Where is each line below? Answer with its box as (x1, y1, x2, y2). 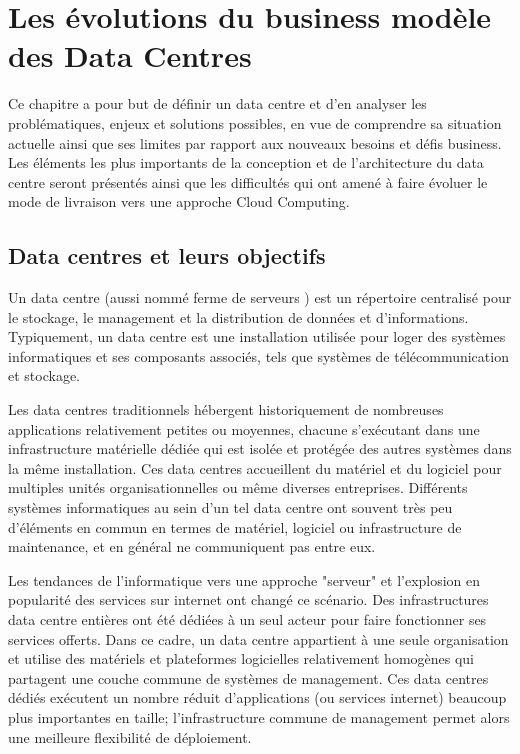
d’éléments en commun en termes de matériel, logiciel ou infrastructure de (8, 516, 462, 537)
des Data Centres (8, 35, 252, 76)
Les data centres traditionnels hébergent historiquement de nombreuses (8, 399, 444, 420)
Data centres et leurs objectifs (8, 240, 326, 271)
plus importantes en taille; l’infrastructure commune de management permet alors (8, 706, 510, 727)
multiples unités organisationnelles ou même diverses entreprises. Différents (8, 477, 468, 498)
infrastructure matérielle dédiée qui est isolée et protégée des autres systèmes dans (8, 438, 512, 459)
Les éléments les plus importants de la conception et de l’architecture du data (8, 152, 484, 173)
